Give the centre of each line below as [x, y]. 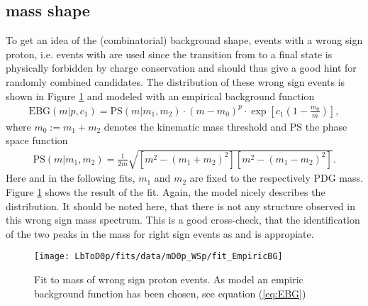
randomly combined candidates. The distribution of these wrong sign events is [175, 81]
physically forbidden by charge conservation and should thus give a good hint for [181, 68]
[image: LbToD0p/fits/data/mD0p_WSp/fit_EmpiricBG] [158, 257]
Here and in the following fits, [71, 178]
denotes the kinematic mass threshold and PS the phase [225, 126]
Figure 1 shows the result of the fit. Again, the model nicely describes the [166, 192]
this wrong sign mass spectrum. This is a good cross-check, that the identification [183, 220]
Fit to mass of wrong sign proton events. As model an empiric [169, 279]
